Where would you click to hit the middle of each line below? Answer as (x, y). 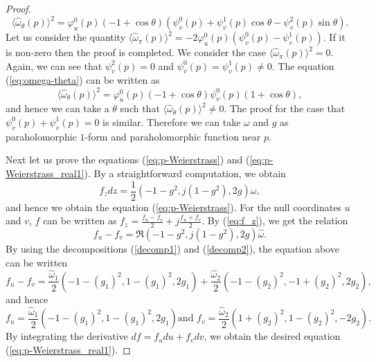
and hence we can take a (57, 108)
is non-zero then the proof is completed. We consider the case (136, 52)
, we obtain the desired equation (272, 336)
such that (140, 108)
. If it (334, 37)
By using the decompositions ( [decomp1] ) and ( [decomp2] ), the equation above (172, 249)
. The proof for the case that (285, 108)
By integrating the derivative (67, 336)
